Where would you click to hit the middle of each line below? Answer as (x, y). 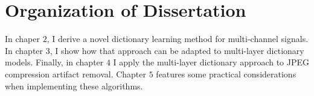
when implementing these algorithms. (74, 85)
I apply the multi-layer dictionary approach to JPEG (211, 62)
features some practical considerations (226, 73)
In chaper (22, 39)
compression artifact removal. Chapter (76, 73)
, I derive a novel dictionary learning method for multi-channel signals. (178, 39)
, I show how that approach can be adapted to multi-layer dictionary (177, 50)
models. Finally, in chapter (54, 62)
